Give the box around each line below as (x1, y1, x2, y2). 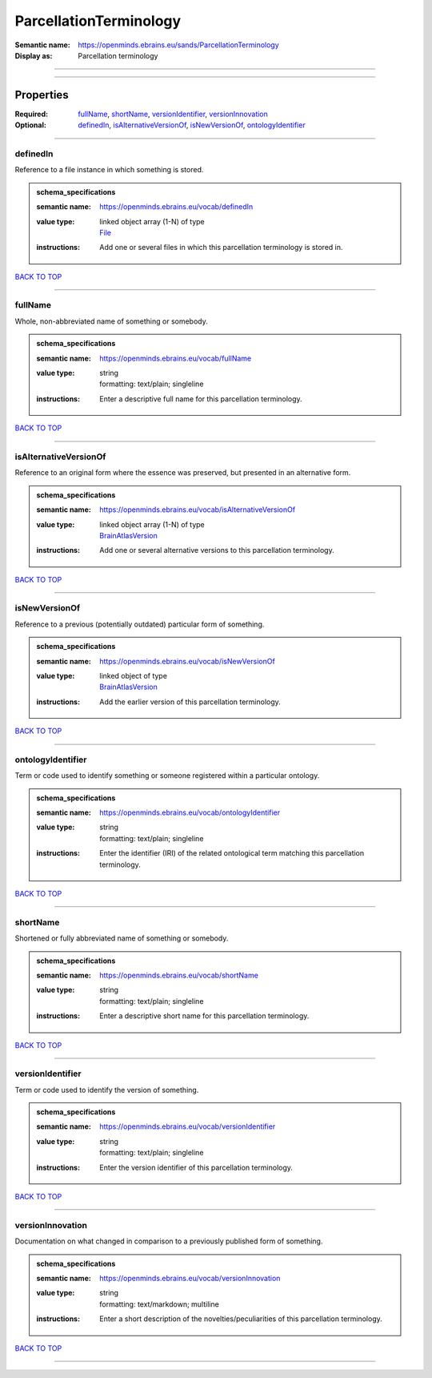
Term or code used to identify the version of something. (14, 1085, 199, 1094)
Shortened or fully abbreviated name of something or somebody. (14, 933, 229, 943)
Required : (14, 109, 48, 119)
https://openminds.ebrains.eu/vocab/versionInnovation (99, 1273, 281, 1283)
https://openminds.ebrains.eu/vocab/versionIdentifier (99, 1122, 276, 1131)
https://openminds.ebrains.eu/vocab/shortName (99, 970, 259, 980)
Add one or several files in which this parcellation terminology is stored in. (99, 243, 343, 252)
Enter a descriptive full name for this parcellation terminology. (99, 393, 303, 404)
